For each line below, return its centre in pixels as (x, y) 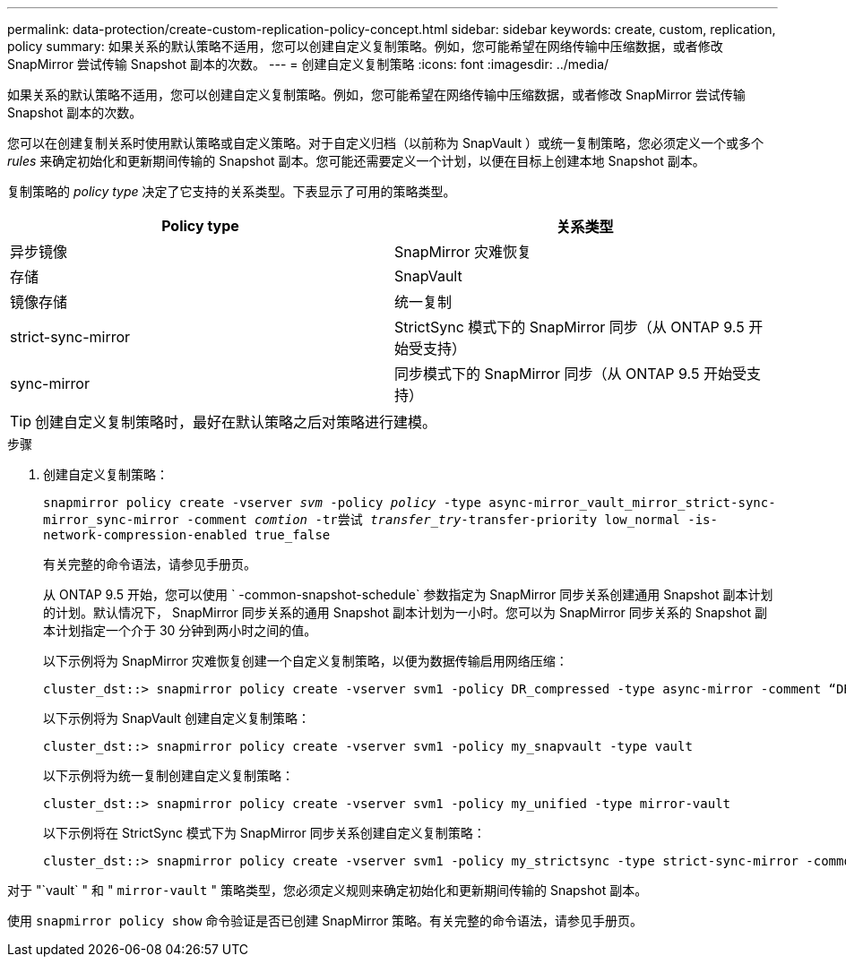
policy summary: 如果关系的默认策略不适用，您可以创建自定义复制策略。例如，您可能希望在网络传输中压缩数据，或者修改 (365, 46)
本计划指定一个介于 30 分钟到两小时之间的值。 (180, 630)
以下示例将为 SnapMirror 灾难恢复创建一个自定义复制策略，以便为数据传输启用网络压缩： (306, 661)
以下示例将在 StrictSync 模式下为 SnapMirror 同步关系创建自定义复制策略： (264, 833)
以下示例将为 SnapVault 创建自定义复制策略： (177, 718)
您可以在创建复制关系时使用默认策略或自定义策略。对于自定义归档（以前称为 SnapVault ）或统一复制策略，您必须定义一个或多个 (386, 143)
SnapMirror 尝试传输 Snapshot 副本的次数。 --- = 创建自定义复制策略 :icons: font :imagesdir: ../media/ (308, 64)
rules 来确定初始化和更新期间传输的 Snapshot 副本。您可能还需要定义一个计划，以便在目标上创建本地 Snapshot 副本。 (356, 161)
